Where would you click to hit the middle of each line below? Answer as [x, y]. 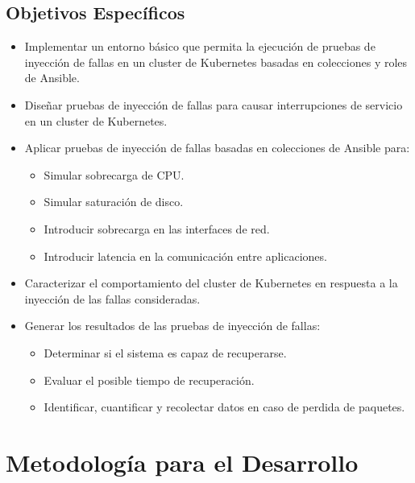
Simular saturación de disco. [114, 202]
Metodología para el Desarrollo [182, 462]
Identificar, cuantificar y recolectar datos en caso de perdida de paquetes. [224, 407]
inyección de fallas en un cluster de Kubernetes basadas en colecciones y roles [216, 62]
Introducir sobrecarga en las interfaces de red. [157, 228]
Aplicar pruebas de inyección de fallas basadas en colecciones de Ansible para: [217, 148]
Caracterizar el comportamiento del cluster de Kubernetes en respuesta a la [211, 283]
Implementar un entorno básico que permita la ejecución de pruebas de [200, 46]
